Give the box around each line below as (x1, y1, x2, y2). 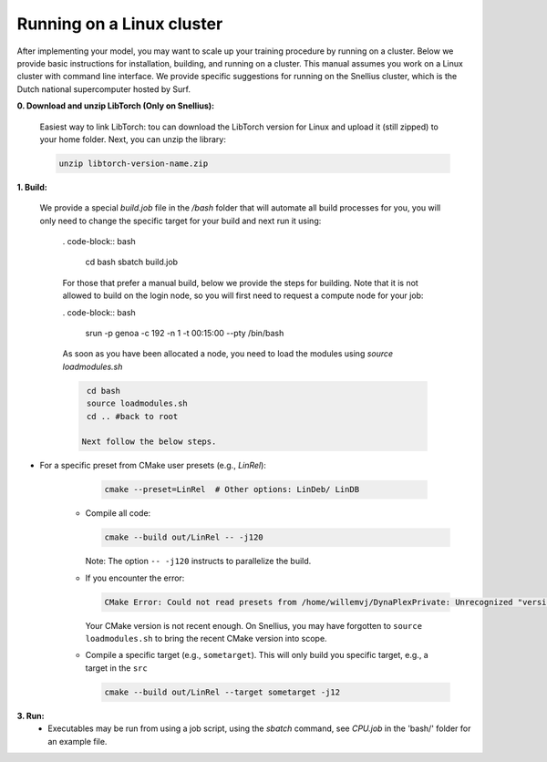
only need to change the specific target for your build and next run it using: (39, 215, 322, 226)
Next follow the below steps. (81, 437, 217, 447)
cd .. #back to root (87, 411, 179, 421)
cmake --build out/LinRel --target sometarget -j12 (104, 686, 341, 697)
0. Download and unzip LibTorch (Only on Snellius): (16, 100, 214, 111)
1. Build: (16, 181, 47, 192)
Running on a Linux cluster (16, 14, 223, 34)
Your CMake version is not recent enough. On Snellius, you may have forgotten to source (85, 620, 423, 631)
